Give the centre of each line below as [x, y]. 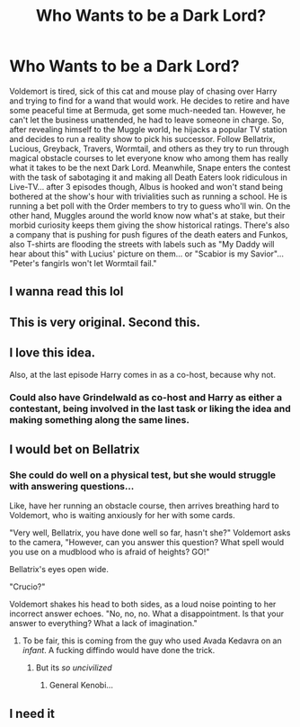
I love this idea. [53, 353]
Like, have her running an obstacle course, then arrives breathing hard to [145, 506]
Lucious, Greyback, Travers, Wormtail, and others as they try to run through [149, 148]
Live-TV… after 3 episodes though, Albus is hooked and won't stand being [146, 186]
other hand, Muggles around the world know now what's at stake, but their [147, 215]
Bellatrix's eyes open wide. [59, 570]
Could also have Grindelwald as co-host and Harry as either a [146, 398]
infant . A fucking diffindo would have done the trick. [119, 651]
